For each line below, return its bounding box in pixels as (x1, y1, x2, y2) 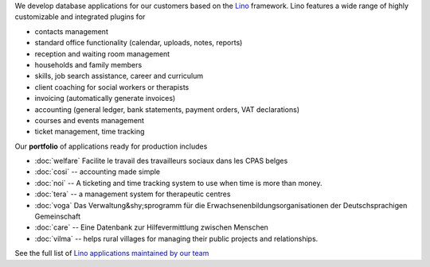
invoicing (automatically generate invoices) (34, 94, 176, 103)
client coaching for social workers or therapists (34, 82, 190, 91)
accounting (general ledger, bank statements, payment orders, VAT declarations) (34, 104, 300, 114)
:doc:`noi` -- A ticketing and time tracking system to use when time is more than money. (34, 178, 322, 188)
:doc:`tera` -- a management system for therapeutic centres (34, 189, 231, 199)
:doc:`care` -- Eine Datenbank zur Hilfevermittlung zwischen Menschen (34, 222, 268, 232)
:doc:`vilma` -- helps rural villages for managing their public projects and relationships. (34, 234, 319, 243)
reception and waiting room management (34, 48, 170, 59)
